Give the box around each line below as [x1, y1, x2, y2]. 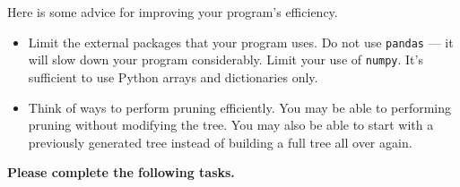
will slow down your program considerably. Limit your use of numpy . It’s [28, 50, 423, 69]
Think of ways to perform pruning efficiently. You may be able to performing [28, 98, 452, 116]
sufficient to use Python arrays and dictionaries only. [28, 67, 318, 86]
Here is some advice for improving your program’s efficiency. [7, 3, 338, 21]
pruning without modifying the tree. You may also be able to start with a [28, 115, 434, 134]
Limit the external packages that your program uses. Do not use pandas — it [28, 32, 454, 51]
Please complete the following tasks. [7, 163, 235, 182]
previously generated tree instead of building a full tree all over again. [28, 132, 412, 151]
